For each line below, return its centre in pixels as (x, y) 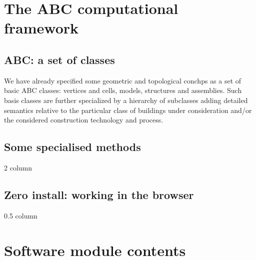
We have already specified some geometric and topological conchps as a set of (123, 80)
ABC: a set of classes (59, 59)
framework (41, 28)
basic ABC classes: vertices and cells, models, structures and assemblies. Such (123, 90)
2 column (18, 167)
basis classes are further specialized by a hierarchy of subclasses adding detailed (126, 100)
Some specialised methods (72, 147)
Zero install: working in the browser (99, 194)
